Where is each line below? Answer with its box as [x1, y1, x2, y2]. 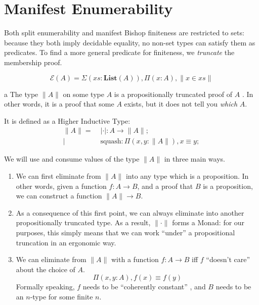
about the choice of [16, 264, 75, 274]
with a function [111, 254, 159, 265]
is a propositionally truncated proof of [114, 88, 233, 99]
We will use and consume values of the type [4, 154, 140, 164]
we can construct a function [16, 190, 102, 201]
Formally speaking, [16, 281, 75, 292]
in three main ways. [164, 154, 225, 164]
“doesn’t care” [206, 254, 250, 265]
